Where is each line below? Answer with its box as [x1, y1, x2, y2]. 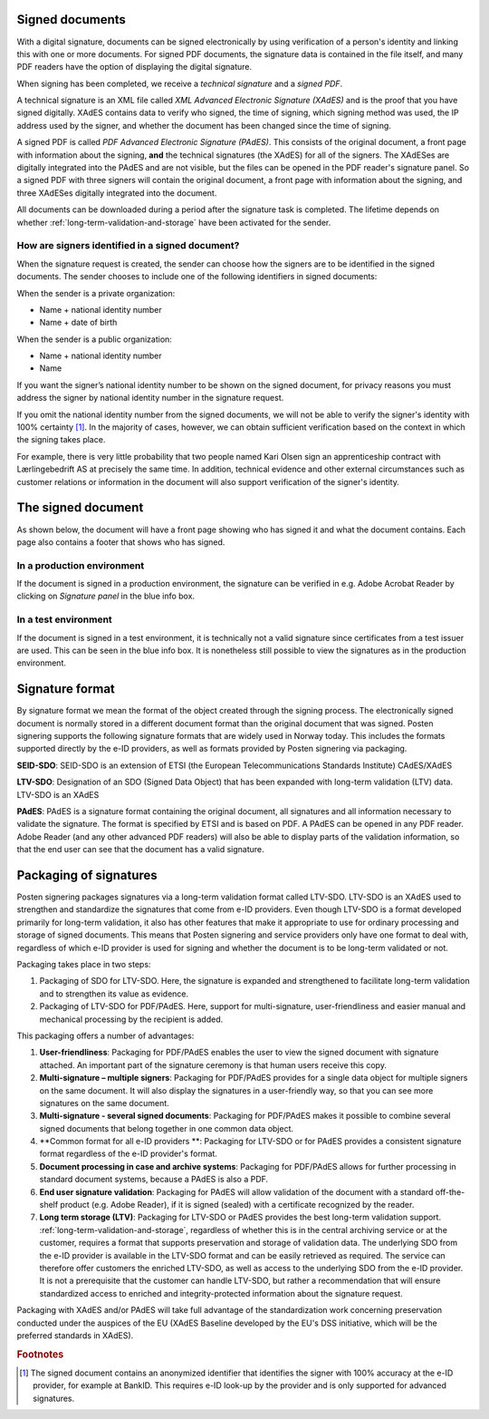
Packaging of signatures [16, 867, 158, 883]
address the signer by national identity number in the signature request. [16, 393, 284, 403]
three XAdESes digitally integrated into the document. [16, 187, 217, 199]
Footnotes [16, 1347, 64, 1360]
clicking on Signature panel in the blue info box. [16, 590, 195, 602]
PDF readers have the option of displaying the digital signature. [16, 62, 253, 73]
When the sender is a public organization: [16, 334, 172, 345]
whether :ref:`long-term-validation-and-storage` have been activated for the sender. [16, 217, 331, 228]
